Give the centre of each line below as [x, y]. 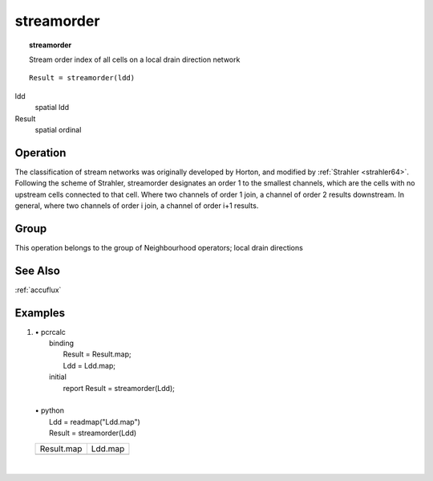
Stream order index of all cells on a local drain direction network [135, 59]
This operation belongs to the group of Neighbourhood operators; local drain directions [159, 247]
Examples [40, 313]
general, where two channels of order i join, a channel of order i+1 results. [137, 206]
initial [58, 377]
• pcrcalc [50, 332]
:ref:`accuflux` [38, 290]
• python [49, 410]
